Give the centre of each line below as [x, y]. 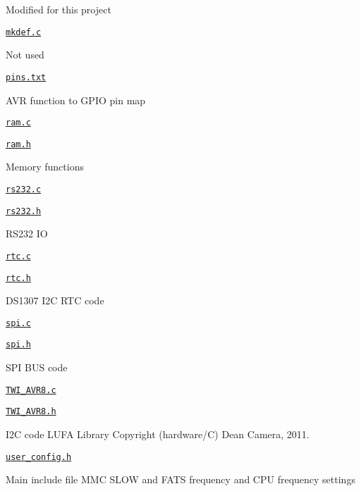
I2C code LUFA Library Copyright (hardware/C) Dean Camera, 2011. [158, 434]
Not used [25, 55]
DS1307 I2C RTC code [55, 300]
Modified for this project [59, 9]
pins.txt [26, 77]
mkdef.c [24, 32]
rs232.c [24, 189]
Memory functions [45, 167]
